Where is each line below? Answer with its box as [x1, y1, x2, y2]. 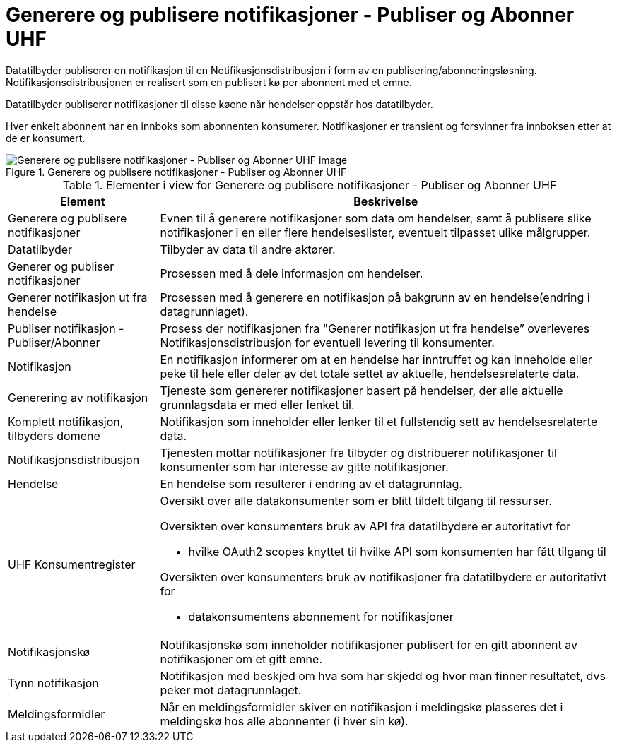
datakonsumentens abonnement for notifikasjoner [188, 609, 454, 624]
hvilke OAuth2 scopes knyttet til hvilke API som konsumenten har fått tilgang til [188, 544, 606, 559]
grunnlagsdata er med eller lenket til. [160, 397, 355, 412]
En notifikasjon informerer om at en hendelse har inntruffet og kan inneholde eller [160, 352, 592, 367]
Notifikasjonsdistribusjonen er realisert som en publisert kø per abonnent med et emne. [6, 76, 412, 88]
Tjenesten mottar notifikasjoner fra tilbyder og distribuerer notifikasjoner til [160, 445, 557, 460]
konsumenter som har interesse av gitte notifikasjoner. [160, 459, 449, 474]
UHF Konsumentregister [8, 557, 136, 571]
